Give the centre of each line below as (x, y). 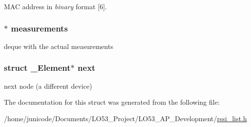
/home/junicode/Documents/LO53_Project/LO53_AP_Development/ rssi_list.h (125, 118)
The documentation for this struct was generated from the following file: (112, 102)
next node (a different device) (48, 86)
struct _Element (37, 68)
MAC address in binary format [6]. (56, 6)
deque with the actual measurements (59, 46)
